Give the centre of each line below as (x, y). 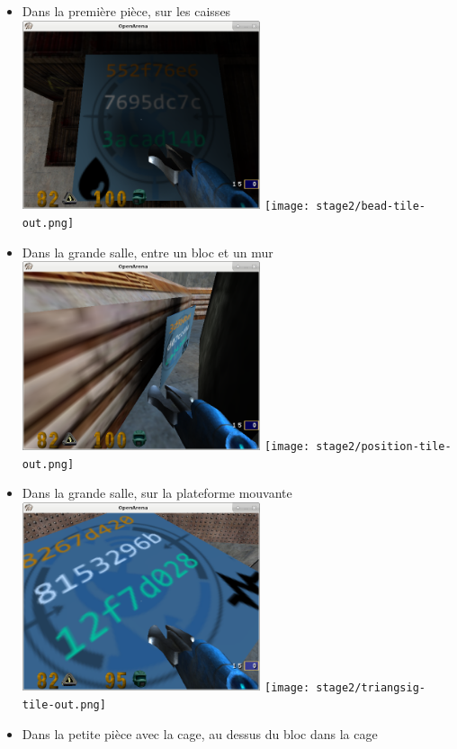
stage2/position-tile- (384, 446)
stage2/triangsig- (371, 687)
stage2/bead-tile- (371, 206)
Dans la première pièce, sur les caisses (126, 11)
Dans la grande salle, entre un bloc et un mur (148, 252)
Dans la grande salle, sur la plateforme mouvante (157, 493)
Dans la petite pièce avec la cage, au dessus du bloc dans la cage (200, 733)
